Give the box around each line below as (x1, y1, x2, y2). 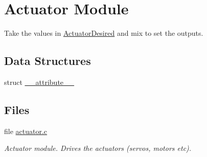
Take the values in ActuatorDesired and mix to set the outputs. (4, 28, 203, 38)
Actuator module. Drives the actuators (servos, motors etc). (4, 143, 192, 153)
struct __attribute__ (4, 76, 75, 87)
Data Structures (4, 53, 91, 69)
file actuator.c (4, 125, 48, 136)
